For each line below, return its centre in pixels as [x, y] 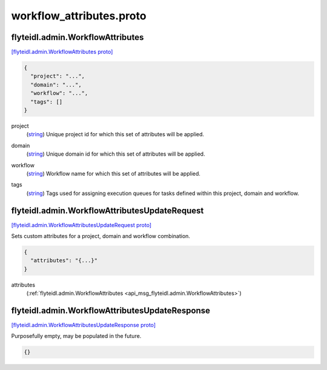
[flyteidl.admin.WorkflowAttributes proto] [62, 52]
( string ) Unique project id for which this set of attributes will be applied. [115, 134]
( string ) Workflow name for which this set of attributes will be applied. [114, 173]
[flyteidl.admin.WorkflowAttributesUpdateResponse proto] [84, 325]
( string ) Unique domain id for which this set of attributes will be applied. [116, 154]
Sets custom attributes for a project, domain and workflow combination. [101, 236]
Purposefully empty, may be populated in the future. [76, 336]
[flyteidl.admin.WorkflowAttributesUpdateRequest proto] [81, 225]
